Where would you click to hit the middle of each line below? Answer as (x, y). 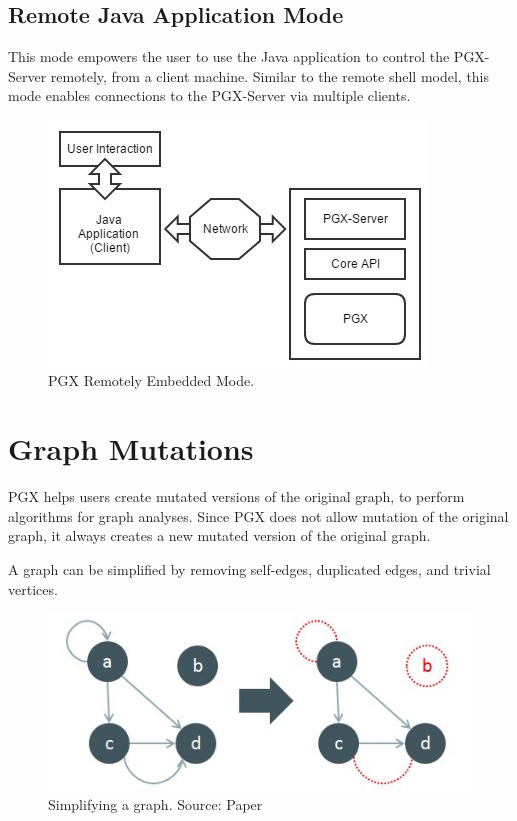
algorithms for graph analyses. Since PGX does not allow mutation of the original (258, 515)
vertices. (33, 588)
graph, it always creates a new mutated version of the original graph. (219, 535)
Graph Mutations (131, 448)
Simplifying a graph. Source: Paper (155, 804)
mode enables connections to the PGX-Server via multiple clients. (209, 95)
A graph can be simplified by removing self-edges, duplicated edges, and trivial (249, 569)
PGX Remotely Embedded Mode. (151, 379)
